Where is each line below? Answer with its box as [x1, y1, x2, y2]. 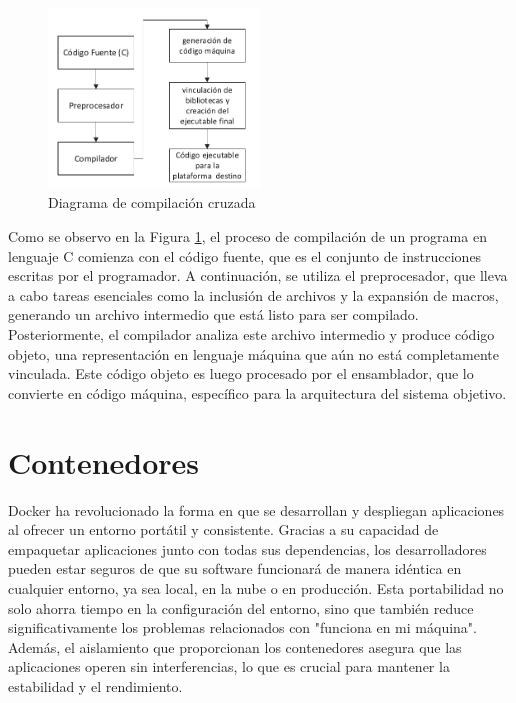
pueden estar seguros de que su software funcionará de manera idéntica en [8, 558, 462, 579]
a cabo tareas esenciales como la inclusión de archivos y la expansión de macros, [8, 284, 499, 305]
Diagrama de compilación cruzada [48, 192, 256, 213]
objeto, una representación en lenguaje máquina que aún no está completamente [8, 343, 500, 364]
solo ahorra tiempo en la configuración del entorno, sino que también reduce [8, 597, 474, 618]
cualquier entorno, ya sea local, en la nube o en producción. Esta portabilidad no [8, 577, 504, 598]
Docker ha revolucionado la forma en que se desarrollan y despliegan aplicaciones [8, 499, 505, 520]
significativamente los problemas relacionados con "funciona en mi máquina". [8, 617, 477, 638]
